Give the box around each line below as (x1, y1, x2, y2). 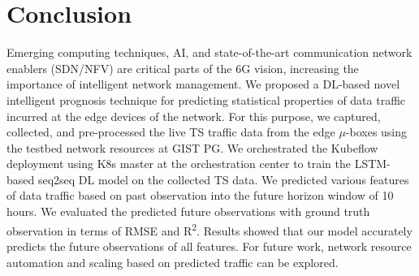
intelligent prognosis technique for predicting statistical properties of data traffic (6, 91, 406, 108)
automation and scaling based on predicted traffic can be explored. (6, 253, 339, 270)
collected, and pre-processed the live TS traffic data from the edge (6, 123, 335, 140)
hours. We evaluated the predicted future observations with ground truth (6, 203, 370, 220)
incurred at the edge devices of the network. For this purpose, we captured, (6, 107, 381, 124)
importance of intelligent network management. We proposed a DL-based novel (6, 75, 400, 93)
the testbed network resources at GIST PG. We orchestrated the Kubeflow (6, 139, 378, 156)
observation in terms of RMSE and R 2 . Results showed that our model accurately (6, 219, 413, 239)
